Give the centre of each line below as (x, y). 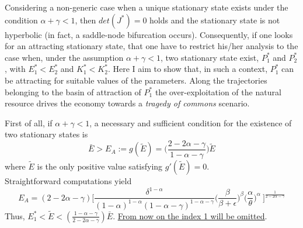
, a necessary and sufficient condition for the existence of (191, 122)
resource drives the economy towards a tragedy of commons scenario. (127, 103)
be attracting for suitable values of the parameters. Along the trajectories (136, 80)
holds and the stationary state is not (215, 20)
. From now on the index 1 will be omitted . (190, 215)
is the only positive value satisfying (100, 166)
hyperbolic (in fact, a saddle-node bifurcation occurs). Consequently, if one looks (149, 34)
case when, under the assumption (64, 57)
